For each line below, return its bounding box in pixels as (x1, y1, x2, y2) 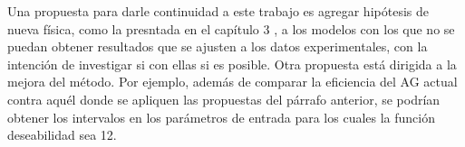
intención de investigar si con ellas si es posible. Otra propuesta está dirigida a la (7, 54, 457, 73)
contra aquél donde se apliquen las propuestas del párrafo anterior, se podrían (7, 89, 441, 108)
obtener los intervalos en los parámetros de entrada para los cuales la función (7, 107, 436, 126)
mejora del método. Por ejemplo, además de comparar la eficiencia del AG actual (7, 72, 458, 91)
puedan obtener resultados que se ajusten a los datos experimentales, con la (7, 37, 428, 56)
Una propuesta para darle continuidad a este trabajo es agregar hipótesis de (7, 2, 429, 20)
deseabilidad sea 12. (7, 125, 117, 144)
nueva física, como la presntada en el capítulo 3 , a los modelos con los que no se (7, 19, 455, 38)
